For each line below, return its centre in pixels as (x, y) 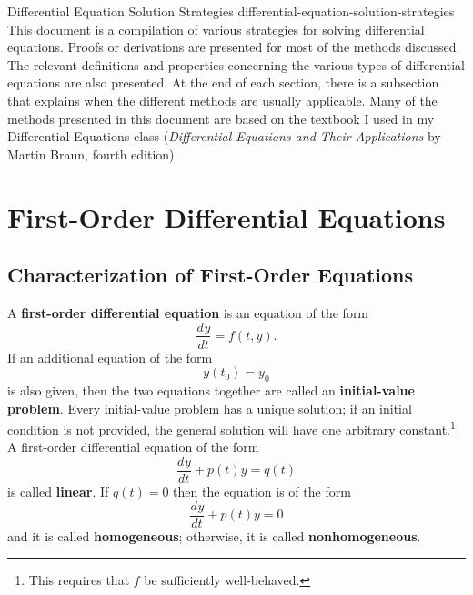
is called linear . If (58, 492)
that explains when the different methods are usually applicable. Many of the (222, 100)
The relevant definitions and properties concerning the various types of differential (236, 64)
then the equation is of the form (262, 492)
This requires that (79, 580)
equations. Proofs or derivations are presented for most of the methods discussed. (234, 47)
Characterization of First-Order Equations (211, 275)
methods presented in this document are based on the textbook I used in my (221, 118)
